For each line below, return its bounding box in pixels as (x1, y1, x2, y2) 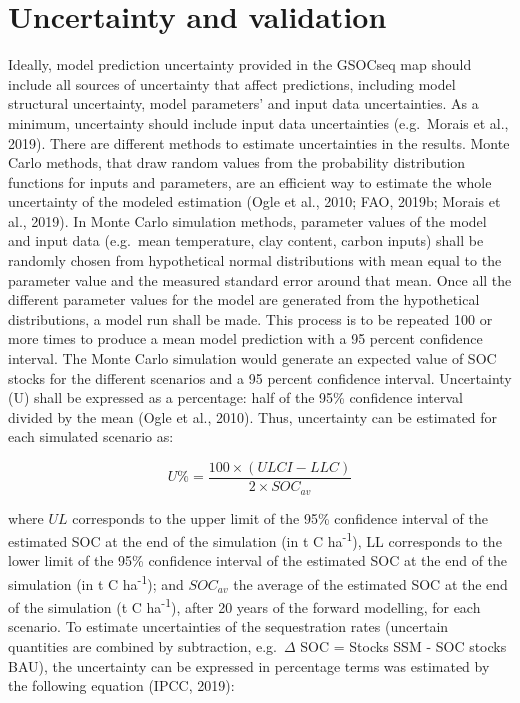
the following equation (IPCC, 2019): (8, 675, 235, 696)
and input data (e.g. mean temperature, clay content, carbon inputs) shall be (8, 230, 484, 251)
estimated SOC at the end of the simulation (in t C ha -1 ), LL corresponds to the (8, 528, 502, 551)
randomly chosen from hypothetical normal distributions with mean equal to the (8, 250, 502, 271)
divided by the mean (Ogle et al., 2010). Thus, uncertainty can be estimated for (8, 406, 498, 427)
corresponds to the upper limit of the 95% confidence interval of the (72, 507, 488, 528)
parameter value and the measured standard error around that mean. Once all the (8, 269, 512, 290)
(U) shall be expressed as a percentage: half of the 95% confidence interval (8, 387, 463, 408)
